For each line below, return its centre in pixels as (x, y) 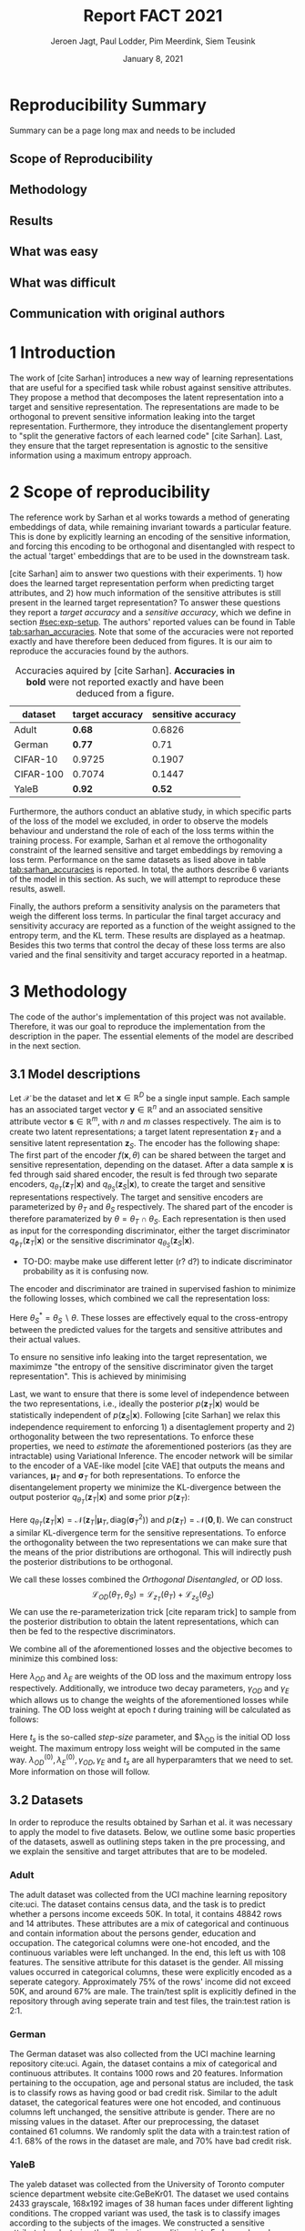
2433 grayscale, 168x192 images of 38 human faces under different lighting (152, 2204)
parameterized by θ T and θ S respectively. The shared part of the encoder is (151, 1208)
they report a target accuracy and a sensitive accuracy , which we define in (150, 612)
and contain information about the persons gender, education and (133, 1933)
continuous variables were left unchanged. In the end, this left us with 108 (148, 1952)
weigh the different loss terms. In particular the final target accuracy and (145, 916)
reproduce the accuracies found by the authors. (99, 651)
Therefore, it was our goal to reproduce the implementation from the (137, 1026)
